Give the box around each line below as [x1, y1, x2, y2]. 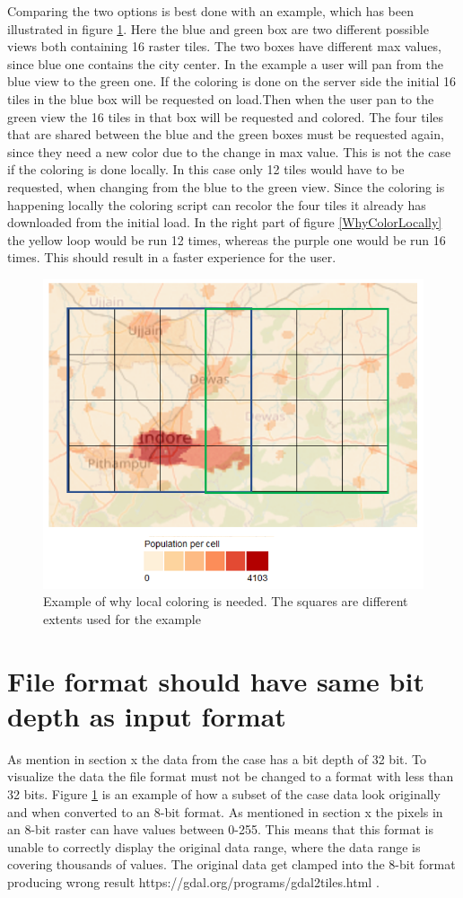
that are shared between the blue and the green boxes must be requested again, [7, 125, 444, 144]
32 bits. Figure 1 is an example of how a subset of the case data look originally [7, 785, 441, 804]
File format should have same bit [7, 662, 424, 699]
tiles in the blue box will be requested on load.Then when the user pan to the [7, 89, 434, 108]
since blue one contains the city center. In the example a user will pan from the [7, 54, 444, 73]
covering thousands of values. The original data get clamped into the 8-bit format [7, 855, 456, 874]
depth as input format [7, 697, 286, 734]
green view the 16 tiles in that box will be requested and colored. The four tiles [7, 107, 444, 126]
